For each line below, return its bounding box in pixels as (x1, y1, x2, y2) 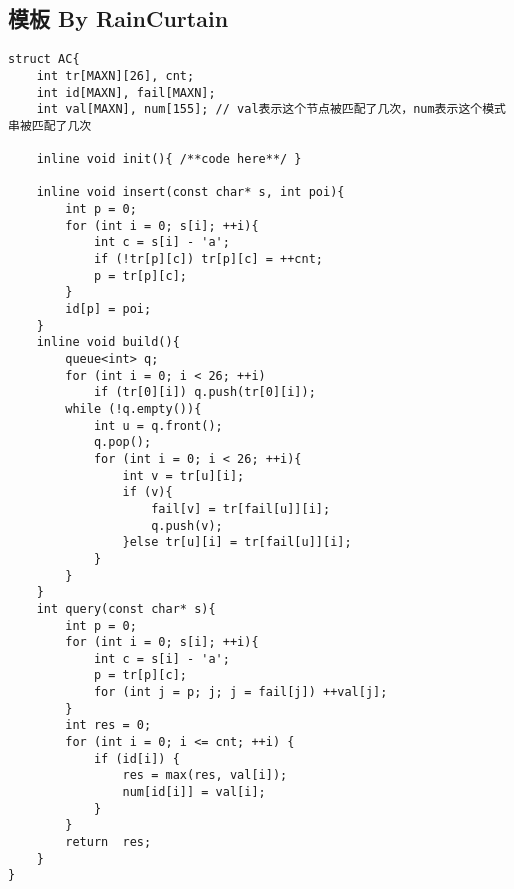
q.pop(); (93, 435, 152, 450)
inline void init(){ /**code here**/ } (36, 152, 302, 167)
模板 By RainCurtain (8, 3, 229, 34)
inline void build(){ (36, 335, 180, 350)
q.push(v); (151, 518, 223, 533)
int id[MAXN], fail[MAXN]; (36, 85, 216, 100)
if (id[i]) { (93, 751, 180, 766)
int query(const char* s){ (36, 601, 216, 616)
